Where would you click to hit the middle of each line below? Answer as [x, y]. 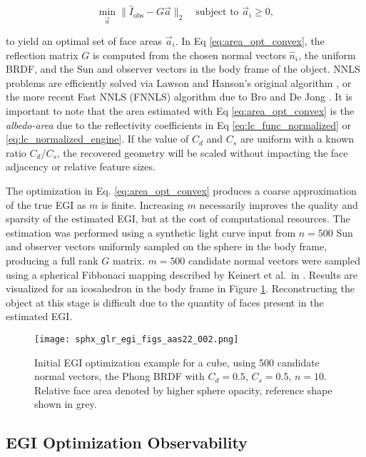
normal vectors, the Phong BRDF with [120, 376]
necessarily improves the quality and [279, 204]
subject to [217, 12]
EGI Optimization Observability [127, 442]
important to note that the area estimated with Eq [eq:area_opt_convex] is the [180, 110]
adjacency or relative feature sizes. [81, 166]
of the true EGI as [46, 204]
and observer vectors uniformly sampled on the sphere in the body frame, [167, 246]
